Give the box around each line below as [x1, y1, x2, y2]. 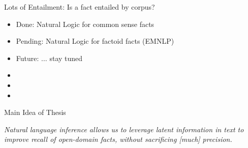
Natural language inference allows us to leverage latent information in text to [4, 124, 244, 134]
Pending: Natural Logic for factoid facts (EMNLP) [16, 36, 174, 46]
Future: [16, 52, 39, 63]
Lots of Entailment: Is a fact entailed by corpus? [4, 2, 155, 12]
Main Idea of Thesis [4, 107, 66, 117]
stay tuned [49, 52, 83, 63]
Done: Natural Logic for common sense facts [16, 18, 154, 29]
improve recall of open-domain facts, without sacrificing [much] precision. [4, 134, 232, 144]
